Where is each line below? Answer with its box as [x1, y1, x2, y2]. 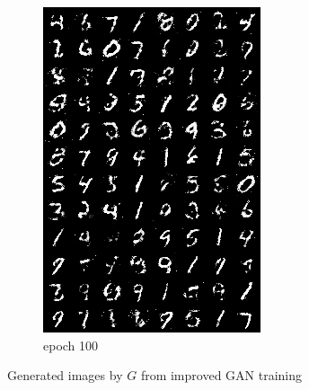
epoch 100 [43, 335, 99, 354]
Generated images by [7, 366, 123, 385]
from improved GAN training [140, 366, 303, 385]
